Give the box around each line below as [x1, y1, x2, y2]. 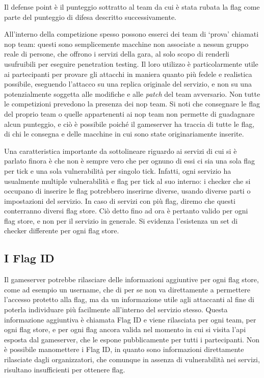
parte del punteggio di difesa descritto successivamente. [4, 11, 176, 22]
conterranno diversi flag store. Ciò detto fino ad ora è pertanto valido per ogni [4, 205, 248, 216]
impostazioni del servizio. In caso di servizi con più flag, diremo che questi [4, 195, 235, 206]
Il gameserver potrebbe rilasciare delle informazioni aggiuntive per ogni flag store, [4, 274, 259, 285]
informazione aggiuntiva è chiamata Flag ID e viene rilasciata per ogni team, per [4, 314, 256, 325]
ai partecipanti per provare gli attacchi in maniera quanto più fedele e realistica [4, 68, 252, 79]
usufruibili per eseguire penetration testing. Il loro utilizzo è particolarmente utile [4, 58, 258, 69]
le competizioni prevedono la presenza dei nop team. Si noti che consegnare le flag [4, 98, 260, 109]
